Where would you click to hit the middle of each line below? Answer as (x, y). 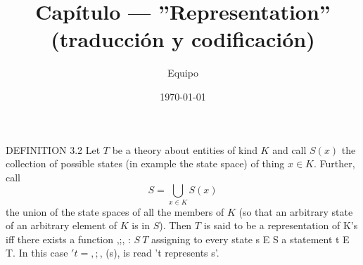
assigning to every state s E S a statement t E (250, 239)
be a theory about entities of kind (185, 149)
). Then (176, 225)
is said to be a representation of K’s (281, 225)
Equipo (183, 73)
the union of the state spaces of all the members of (115, 211)
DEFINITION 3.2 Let (53, 149)
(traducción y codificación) (183, 39)
